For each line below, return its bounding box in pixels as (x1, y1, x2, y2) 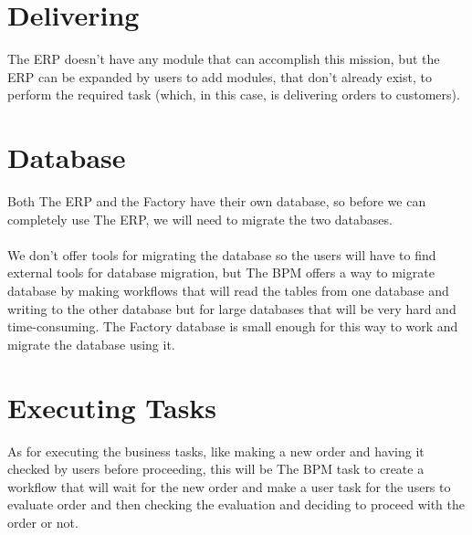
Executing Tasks (7, 388, 217, 425)
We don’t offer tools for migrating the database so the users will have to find (7, 245, 436, 264)
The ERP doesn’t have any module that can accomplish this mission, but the (7, 49, 440, 68)
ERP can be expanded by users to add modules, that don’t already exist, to (7, 67, 432, 86)
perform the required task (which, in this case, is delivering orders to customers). (7, 85, 460, 104)
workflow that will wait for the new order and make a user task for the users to (7, 477, 451, 496)
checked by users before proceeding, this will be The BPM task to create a (7, 459, 425, 478)
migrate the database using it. (7, 334, 175, 353)
